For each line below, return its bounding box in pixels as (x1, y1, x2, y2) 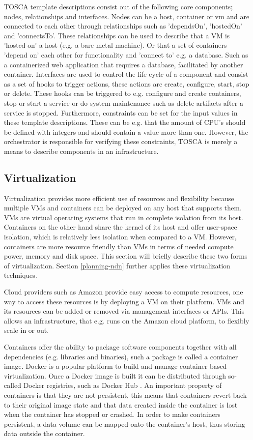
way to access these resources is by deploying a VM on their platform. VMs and (4, 296, 245, 306)
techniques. (4, 270, 37, 280)
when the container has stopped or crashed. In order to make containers (4, 409, 221, 419)
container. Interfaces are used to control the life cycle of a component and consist (4, 69, 249, 79)
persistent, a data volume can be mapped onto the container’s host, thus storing (4, 418, 245, 429)
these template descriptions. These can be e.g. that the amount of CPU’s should (4, 117, 246, 127)
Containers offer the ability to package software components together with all (4, 342, 237, 352)
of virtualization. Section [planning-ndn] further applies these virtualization (4, 260, 230, 270)
